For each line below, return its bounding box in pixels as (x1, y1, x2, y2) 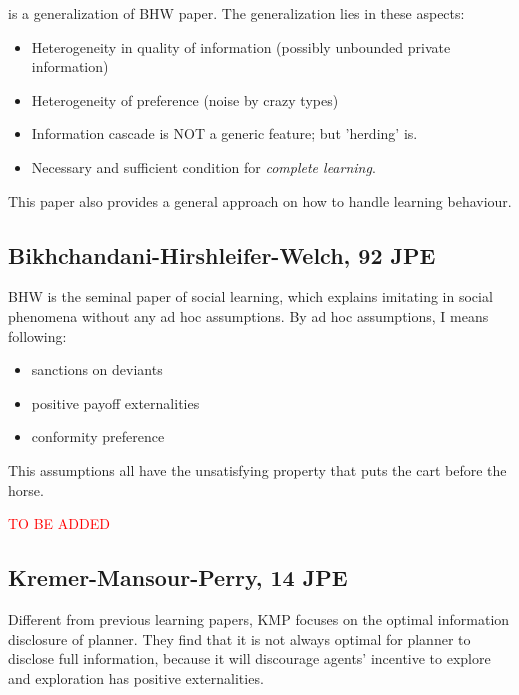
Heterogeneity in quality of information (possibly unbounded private (31, 36, 451, 57)
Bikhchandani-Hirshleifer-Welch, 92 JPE (8, 239, 436, 270)
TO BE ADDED (8, 513, 110, 534)
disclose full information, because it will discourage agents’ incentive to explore (8, 648, 491, 669)
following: (8, 325, 67, 346)
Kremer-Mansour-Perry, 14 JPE (8, 562, 348, 593)
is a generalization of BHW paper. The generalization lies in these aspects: (8, 3, 465, 23)
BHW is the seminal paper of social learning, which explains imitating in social (8, 286, 493, 307)
